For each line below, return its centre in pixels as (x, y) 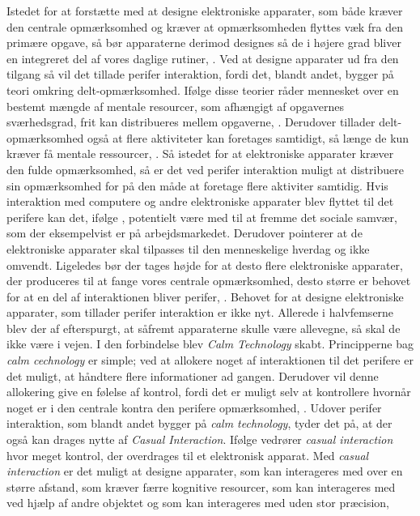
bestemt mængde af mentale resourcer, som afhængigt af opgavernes (175, 106)
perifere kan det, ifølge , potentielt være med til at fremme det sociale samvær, (202, 217)
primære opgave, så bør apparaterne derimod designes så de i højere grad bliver (204, 43)
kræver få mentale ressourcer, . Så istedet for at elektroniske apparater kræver (200, 154)
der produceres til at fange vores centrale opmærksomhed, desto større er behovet (209, 281)
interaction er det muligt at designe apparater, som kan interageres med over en (205, 471)
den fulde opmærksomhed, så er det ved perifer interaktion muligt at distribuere (205, 169)
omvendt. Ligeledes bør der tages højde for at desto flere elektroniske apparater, (205, 264)
